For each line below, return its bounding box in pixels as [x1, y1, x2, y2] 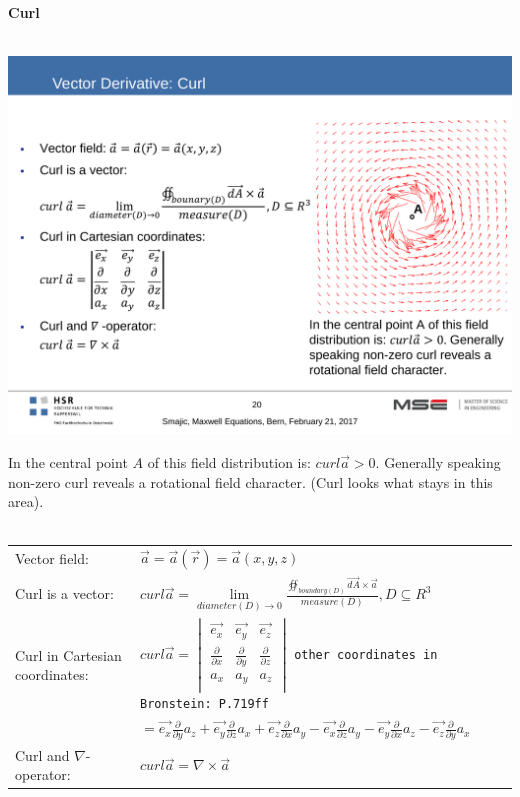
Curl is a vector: [15, 583, 114, 604]
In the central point [8, 451, 128, 472]
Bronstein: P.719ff [140, 697, 269, 712]
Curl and [15, 744, 70, 765]
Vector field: [15, 548, 89, 569]
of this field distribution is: [147, 451, 311, 472]
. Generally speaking [375, 451, 501, 472]
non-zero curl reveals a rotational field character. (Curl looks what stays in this [8, 471, 493, 492]
